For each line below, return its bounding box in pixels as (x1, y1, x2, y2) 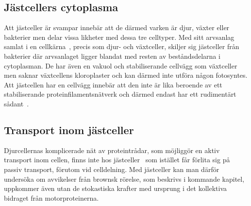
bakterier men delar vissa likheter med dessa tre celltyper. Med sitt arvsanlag (4, 32, 234, 42)
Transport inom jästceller (4, 122, 134, 137)
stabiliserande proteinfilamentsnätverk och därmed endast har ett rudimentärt (4, 89, 236, 99)
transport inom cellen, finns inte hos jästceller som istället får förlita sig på (4, 154, 230, 165)
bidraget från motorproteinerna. (4, 192, 99, 203)
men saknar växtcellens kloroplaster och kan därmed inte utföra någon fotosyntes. (4, 70, 248, 80)
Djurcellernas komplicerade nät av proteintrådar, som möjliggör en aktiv (4, 145, 220, 155)
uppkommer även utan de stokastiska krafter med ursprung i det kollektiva (4, 183, 227, 193)
